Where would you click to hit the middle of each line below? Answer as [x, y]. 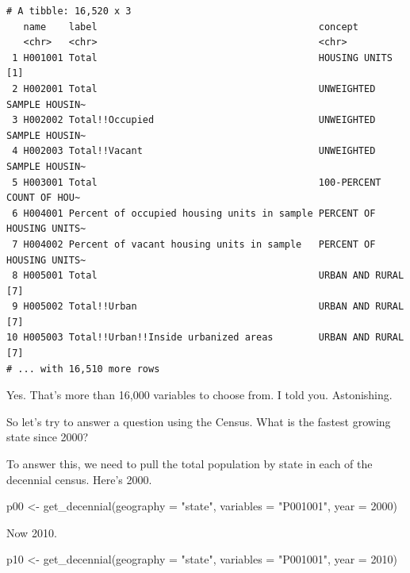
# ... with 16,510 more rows [83, 369]
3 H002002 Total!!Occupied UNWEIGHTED [194, 120]
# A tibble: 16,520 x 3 [69, 11]
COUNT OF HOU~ [44, 198]
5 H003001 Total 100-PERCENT [197, 182]
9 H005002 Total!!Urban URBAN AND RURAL [208, 307]
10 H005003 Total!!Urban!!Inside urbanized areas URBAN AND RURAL [205, 338]
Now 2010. [32, 532]
